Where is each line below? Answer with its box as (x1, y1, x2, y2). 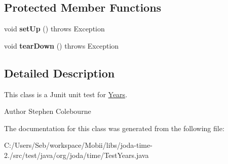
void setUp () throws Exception (4, 23, 105, 34)
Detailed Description (4, 65, 115, 80)
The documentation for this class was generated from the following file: (4, 122, 224, 133)
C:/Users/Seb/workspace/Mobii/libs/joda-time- (4, 140, 153, 150)
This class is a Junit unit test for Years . (4, 89, 128, 99)
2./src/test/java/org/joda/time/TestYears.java (4, 149, 149, 160)
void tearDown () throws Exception (4, 40, 119, 51)
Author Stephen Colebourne (4, 106, 91, 116)
